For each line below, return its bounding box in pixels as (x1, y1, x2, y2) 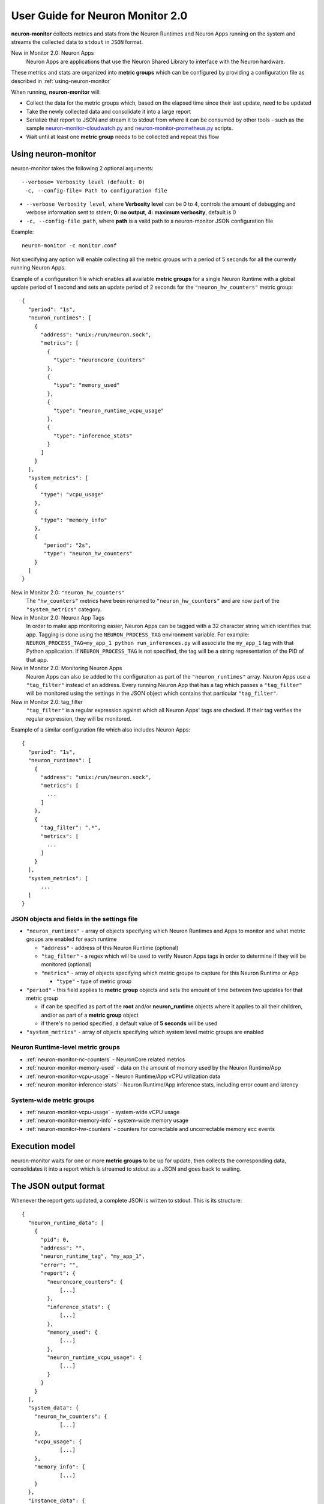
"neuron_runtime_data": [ (28, 1219, 104, 1226)
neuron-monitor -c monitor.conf (22, 242, 117, 249)
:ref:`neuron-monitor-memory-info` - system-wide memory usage (26, 1117, 189, 1124)
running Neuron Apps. (11, 264, 66, 271)
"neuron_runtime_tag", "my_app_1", (40, 1253, 145, 1260)
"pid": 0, (40, 1236, 70, 1243)
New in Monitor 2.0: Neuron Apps (11, 49, 94, 57)
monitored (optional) (41, 961, 92, 968)
